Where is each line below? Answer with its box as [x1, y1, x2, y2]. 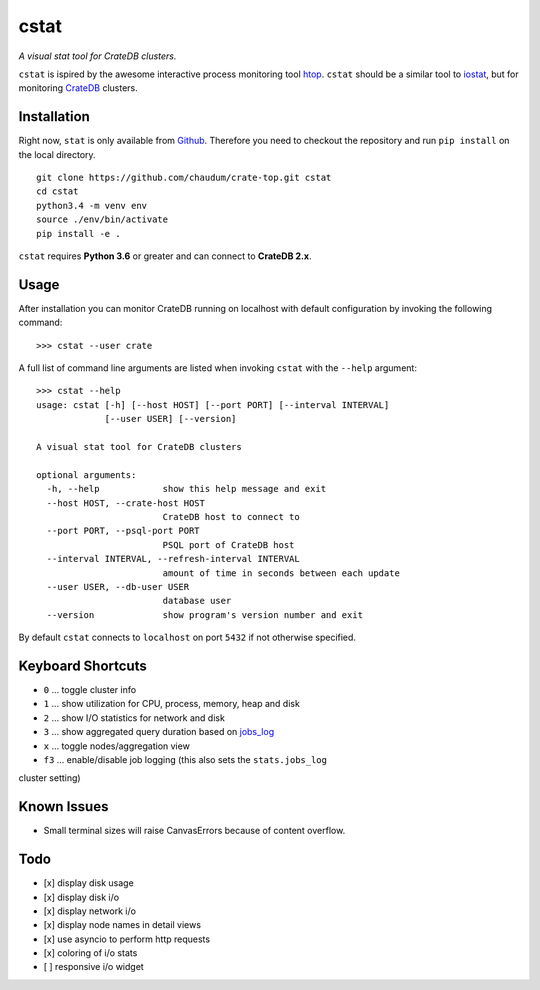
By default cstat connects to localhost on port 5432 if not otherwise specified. [18, 631, 357, 644]
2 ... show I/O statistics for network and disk [43, 711, 225, 724]
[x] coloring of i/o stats [43, 947, 138, 959]
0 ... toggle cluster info [43, 683, 137, 695]
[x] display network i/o [43, 905, 137, 917]
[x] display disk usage [43, 877, 134, 889]
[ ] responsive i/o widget [43, 961, 144, 973]
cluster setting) [18, 772, 81, 784]
